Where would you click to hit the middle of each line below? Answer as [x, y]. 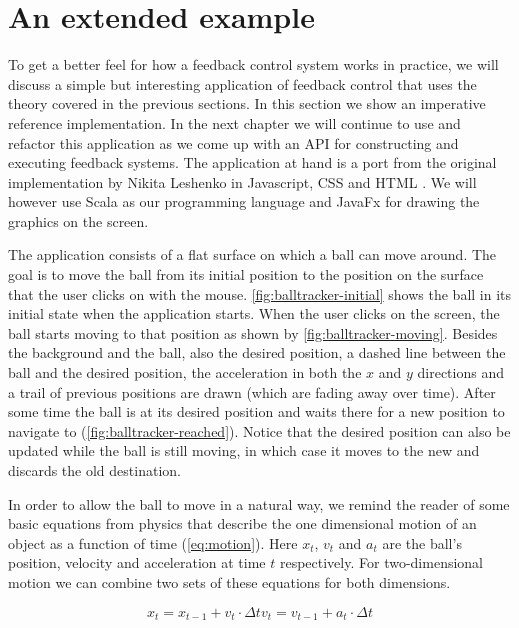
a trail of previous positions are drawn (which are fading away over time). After [252, 391]
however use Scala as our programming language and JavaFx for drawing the [244, 201]
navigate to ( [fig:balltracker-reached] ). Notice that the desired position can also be [259, 430]
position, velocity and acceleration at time [137, 562]
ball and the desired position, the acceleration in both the [185, 372]
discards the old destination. [94, 470]
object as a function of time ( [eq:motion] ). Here [153, 542]
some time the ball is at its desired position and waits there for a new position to [256, 411]
